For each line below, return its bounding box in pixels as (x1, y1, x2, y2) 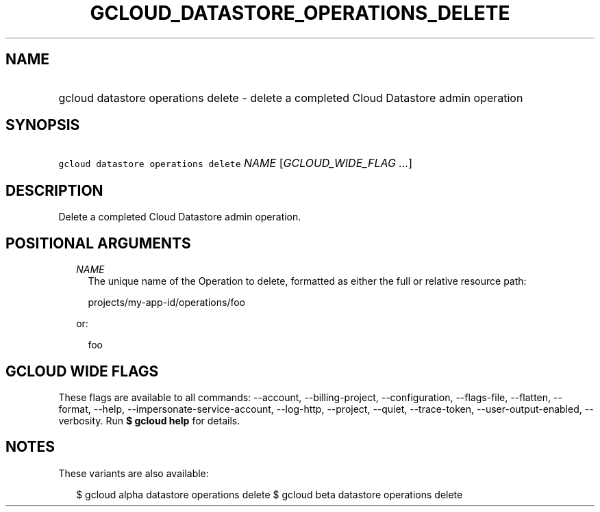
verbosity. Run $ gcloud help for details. (58, 414, 240, 426)
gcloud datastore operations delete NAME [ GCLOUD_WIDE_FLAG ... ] (58, 156, 413, 170)
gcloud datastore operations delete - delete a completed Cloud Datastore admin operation (58, 90, 523, 105)
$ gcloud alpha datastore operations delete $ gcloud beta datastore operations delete (76, 488, 463, 500)
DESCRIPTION (5, 181, 103, 199)
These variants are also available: (58, 467, 209, 479)
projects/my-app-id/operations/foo (88, 296, 245, 309)
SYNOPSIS (5, 116, 80, 134)
